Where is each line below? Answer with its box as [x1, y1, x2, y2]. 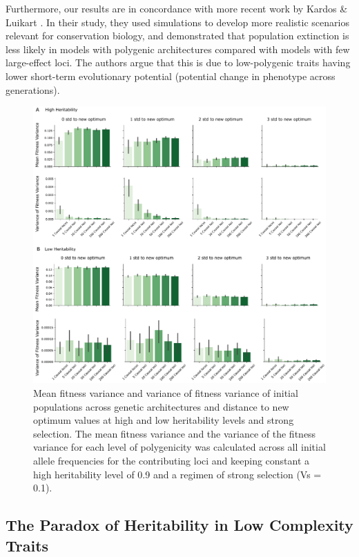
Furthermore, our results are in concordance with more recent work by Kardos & [6, 1, 348, 15]
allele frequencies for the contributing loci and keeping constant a [33, 453, 310, 467]
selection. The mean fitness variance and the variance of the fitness [33, 426, 316, 440]
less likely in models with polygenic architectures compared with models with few [6, 41, 350, 56]
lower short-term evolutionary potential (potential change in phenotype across [6, 68, 336, 83]
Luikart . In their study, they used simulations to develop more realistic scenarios [6, 14, 349, 29]
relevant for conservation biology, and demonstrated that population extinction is [6, 28, 349, 43]
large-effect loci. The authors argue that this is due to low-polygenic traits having [6, 55, 351, 70]
